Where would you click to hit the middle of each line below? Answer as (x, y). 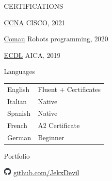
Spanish (19, 113)
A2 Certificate (59, 125)
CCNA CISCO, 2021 (35, 22)
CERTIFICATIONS (33, 6)
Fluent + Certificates (69, 89)
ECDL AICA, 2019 (32, 55)
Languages (20, 71)
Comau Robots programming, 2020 (56, 39)
